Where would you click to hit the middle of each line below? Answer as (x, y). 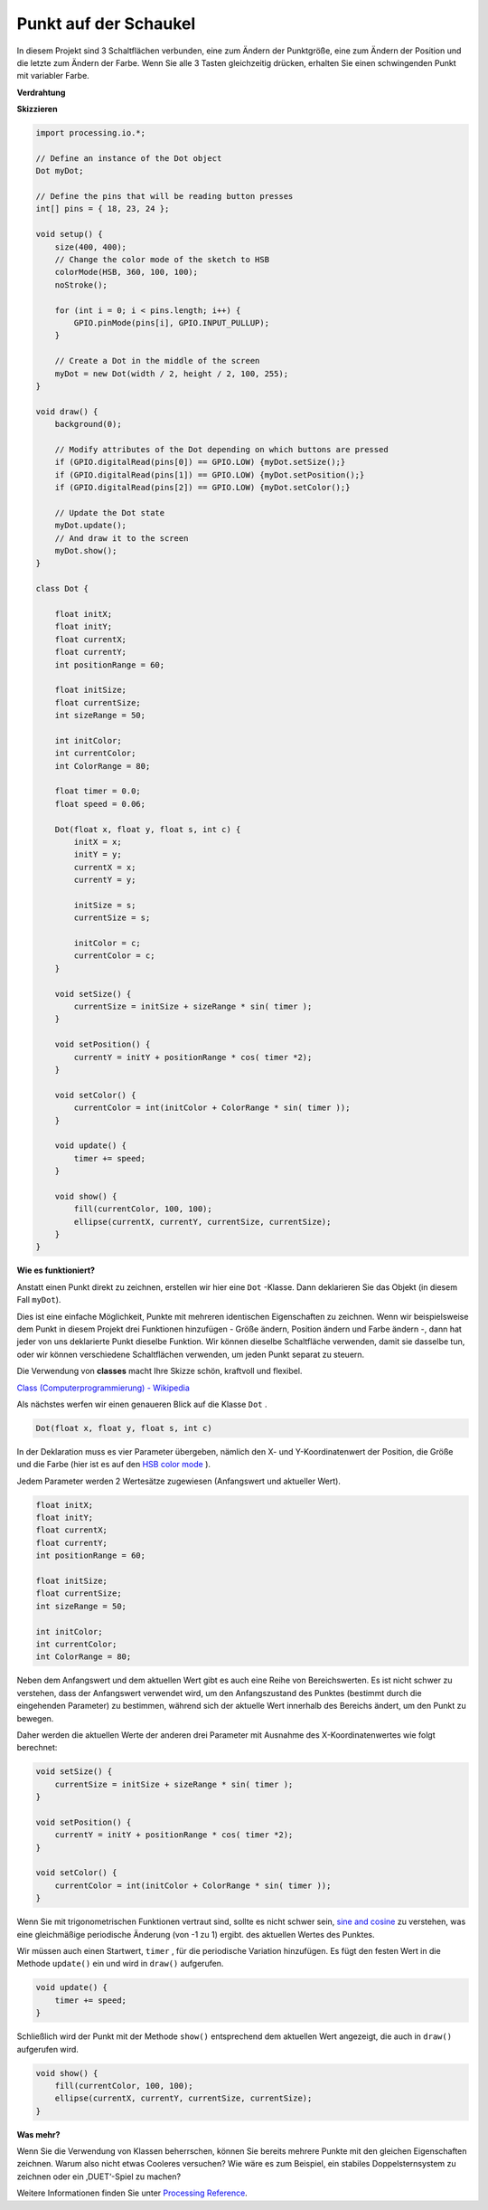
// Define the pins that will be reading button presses (164, 196)
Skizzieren (37, 109)
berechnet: (37, 1748)
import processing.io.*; (91, 133)
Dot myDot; (60, 171)
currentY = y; (105, 880)
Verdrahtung (41, 92)
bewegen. (35, 1718)
